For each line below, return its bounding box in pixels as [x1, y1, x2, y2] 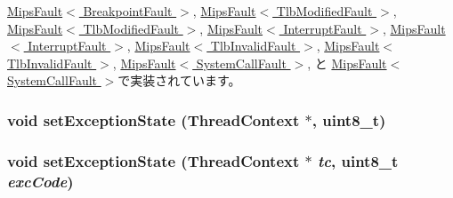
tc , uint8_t [318, 149, 399, 171]
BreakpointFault [83, 2, 173, 20]
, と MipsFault [307, 53, 387, 72]
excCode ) [7, 170, 74, 192]
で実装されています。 [117, 71, 241, 90]
